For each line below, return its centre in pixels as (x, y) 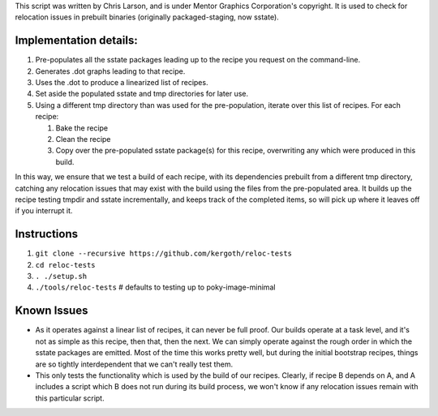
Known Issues (52, 311)
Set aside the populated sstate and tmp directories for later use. (142, 94)
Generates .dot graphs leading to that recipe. (110, 71)
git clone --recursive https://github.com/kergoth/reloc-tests (163, 254)
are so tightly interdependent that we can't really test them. (134, 364)
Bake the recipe (82, 128)
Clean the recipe (83, 139)
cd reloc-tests (66, 265)
